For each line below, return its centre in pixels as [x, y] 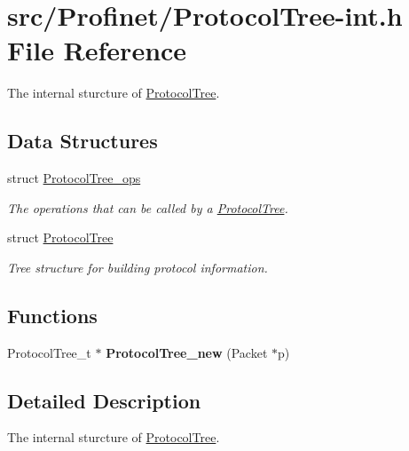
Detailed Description [104, 400]
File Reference [97, 50]
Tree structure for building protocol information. [138, 267]
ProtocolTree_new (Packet [187, 352]
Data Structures [83, 141]
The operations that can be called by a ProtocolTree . [148, 207]
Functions [52, 315]
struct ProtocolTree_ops [74, 178]
